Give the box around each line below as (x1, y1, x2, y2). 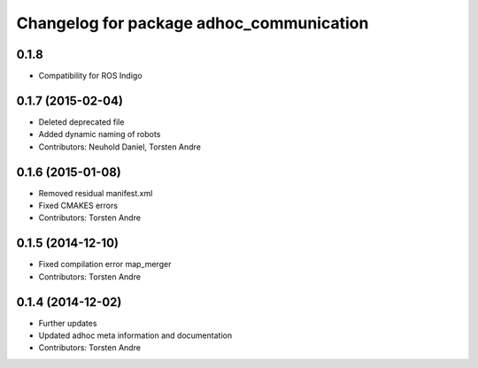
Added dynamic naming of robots (38, 129, 161, 140)
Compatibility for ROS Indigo (38, 71, 143, 81)
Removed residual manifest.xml (38, 188, 153, 198)
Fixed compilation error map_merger (38, 259, 172, 270)
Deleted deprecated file (38, 116, 125, 127)
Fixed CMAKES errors (38, 200, 119, 211)
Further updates (38, 318, 97, 328)
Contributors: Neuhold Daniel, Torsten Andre (38, 142, 201, 152)
